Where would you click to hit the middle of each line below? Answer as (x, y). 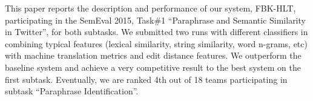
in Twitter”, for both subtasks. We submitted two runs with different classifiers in (156, 32)
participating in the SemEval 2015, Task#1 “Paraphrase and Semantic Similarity (155, 20)
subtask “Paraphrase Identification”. (72, 91)
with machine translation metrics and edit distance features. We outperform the (153, 55)
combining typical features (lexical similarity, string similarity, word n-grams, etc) (156, 43)
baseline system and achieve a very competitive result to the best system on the (153, 67)
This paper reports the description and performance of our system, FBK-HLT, (150, 8)
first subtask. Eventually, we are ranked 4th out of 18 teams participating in (146, 79)
